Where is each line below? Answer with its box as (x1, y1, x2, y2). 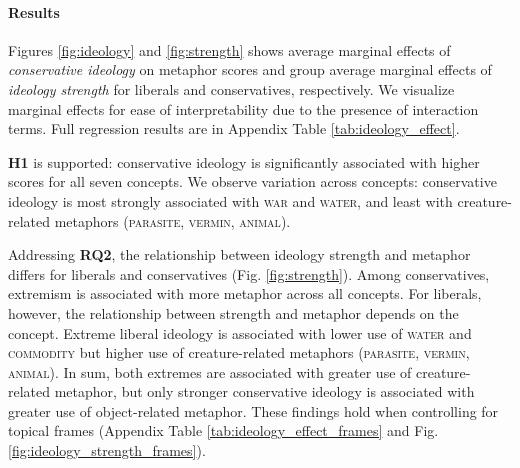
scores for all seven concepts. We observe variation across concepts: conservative (8, 171, 497, 192)
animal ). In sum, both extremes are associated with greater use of (8, 361, 412, 382)
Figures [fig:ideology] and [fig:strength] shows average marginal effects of (8, 39, 451, 60)
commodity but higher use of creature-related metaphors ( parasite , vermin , (8, 342, 470, 363)
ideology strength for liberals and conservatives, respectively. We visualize (8, 78, 455, 99)
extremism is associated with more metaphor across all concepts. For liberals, (8, 283, 482, 304)
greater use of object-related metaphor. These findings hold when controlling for (8, 400, 499, 421)
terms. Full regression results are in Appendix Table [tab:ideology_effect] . (8, 118, 460, 139)
